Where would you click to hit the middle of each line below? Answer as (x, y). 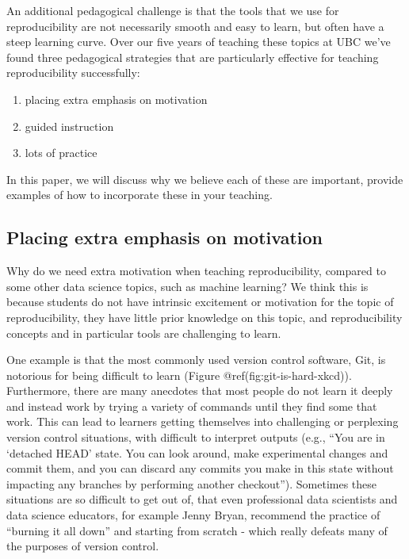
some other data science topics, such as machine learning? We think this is (187, 286)
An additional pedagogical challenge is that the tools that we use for (173, 10)
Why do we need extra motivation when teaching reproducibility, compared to (196, 271)
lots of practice (61, 153)
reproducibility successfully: (73, 73)
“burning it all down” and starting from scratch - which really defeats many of (197, 530)
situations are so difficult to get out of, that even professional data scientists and (202, 499)
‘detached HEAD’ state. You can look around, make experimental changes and (197, 452)
